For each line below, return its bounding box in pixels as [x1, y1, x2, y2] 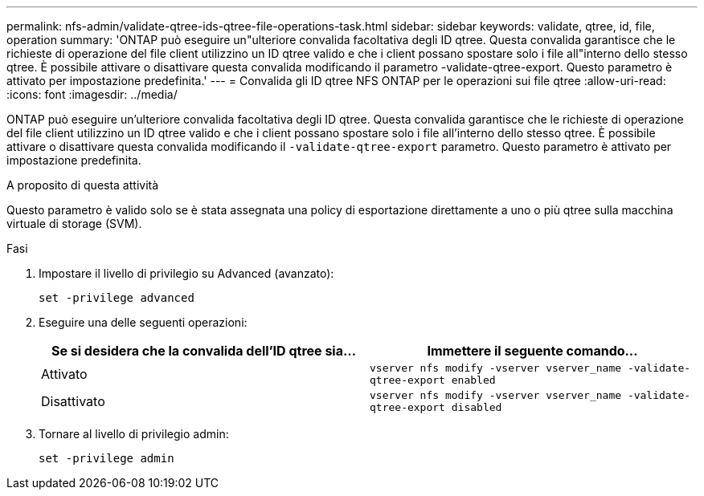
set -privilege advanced [39, 291, 194, 304]
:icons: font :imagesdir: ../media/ [6, 87, 178, 101]
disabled [451, 401, 502, 413]
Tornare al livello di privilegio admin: [39, 427, 229, 441]
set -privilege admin [39, 452, 174, 465]
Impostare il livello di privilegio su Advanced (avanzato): [39, 266, 334, 280]
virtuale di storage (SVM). [6, 217, 142, 230]
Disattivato [41, 393, 105, 409]
